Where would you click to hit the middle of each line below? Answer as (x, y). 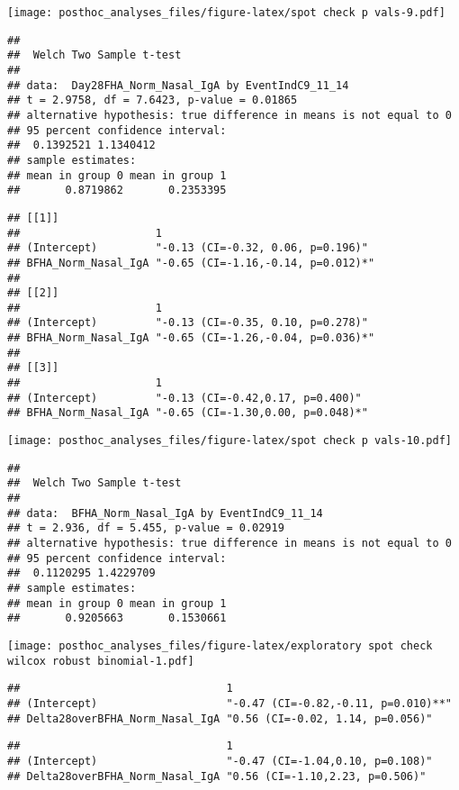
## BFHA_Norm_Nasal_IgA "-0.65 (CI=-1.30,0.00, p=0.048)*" (188, 413)
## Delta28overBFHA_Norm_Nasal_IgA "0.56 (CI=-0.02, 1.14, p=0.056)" (220, 718)
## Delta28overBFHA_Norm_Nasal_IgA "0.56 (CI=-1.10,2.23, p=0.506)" (217, 776)
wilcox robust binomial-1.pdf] (101, 661)
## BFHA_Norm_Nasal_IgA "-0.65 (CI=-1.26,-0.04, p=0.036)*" (191, 338)
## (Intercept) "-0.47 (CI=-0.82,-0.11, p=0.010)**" (229, 703)
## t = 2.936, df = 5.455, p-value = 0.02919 (146, 528)
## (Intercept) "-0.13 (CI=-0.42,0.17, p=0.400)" (184, 398)
